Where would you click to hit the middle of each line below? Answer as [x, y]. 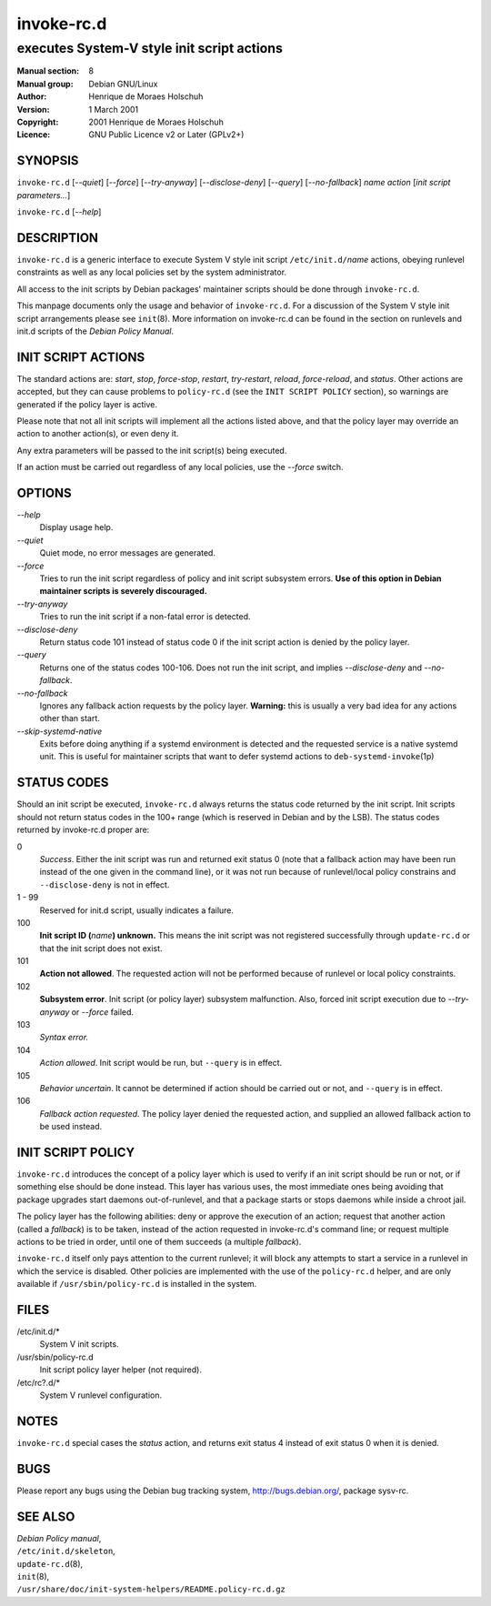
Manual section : [48, 71]
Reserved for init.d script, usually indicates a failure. [137, 910]
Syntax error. [64, 1038]
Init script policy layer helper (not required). [120, 1370]
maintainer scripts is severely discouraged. [124, 591]
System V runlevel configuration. [101, 1395]
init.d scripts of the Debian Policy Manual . [95, 331]
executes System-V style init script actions [150, 48]
